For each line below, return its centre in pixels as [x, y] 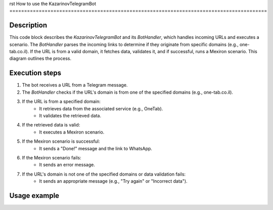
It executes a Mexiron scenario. [72, 132]
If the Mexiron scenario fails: [52, 157]
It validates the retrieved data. [70, 115]
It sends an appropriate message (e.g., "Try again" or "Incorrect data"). [113, 181]
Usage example [34, 196]
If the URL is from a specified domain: [61, 102]
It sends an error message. [67, 165]
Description [28, 25]
